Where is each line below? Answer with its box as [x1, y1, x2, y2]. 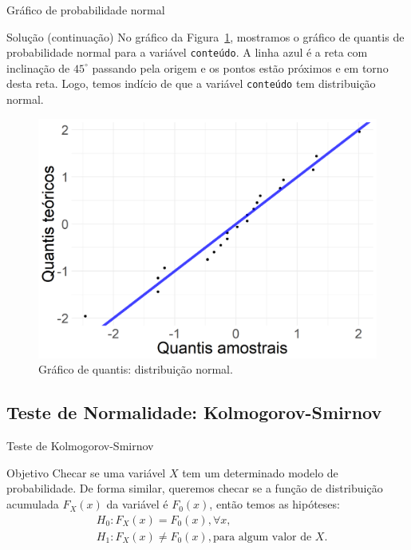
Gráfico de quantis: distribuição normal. [38, 361, 233, 378]
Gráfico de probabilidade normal [6, 2, 165, 18]
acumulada [6, 496, 59, 512]
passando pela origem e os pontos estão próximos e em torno [92, 59, 389, 76]
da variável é [106, 496, 168, 512]
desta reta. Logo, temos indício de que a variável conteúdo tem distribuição [6, 75, 376, 92]
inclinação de [6, 59, 70, 76]
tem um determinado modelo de [182, 464, 338, 481]
